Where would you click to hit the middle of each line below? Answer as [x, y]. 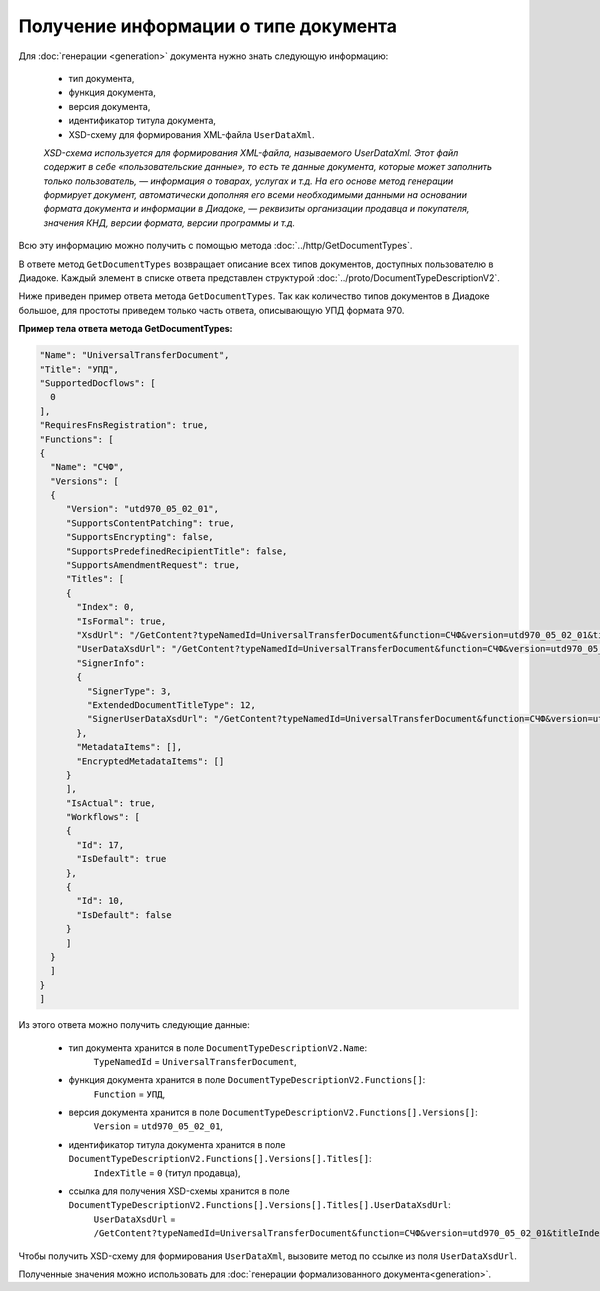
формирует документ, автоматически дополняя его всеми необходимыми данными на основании [255, 195]
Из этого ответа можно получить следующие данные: [134, 1025]
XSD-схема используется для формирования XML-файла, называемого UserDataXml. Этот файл [251, 152]
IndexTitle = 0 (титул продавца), [167, 1172]
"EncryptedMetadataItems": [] [150, 761]
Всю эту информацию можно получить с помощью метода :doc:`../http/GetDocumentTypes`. [215, 246]
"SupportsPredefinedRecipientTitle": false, [176, 551]
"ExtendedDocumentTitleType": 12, [171, 704]
